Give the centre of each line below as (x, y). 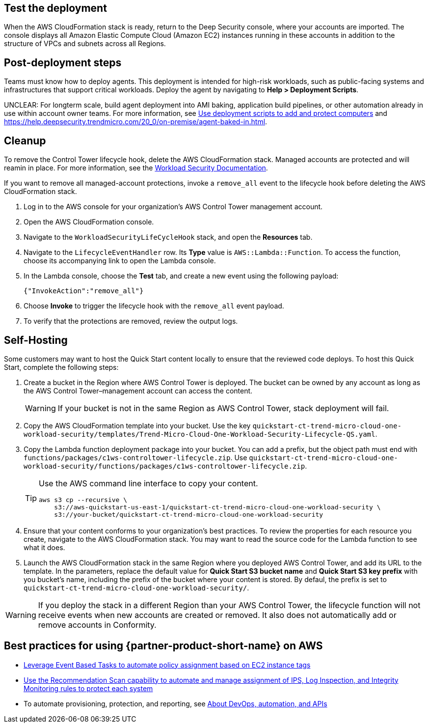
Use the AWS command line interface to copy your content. (148, 483)
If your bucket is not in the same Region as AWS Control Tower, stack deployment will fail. (223, 408)
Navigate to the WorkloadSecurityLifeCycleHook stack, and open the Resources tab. (168, 237)
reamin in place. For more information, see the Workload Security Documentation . (136, 168)
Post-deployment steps (63, 62)
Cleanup (25, 140)
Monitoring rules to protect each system (88, 688)
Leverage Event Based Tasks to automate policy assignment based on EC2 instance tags (167, 665)
